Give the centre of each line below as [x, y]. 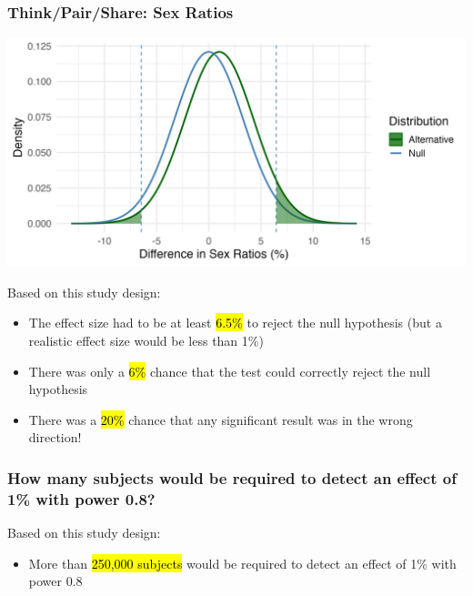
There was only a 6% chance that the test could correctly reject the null [230, 371]
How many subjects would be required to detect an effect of [232, 477]
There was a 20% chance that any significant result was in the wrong [221, 419]
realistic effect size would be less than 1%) [146, 340]
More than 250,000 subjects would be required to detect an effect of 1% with [242, 563]
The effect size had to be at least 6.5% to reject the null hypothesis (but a [235, 323]
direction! [55, 437]
